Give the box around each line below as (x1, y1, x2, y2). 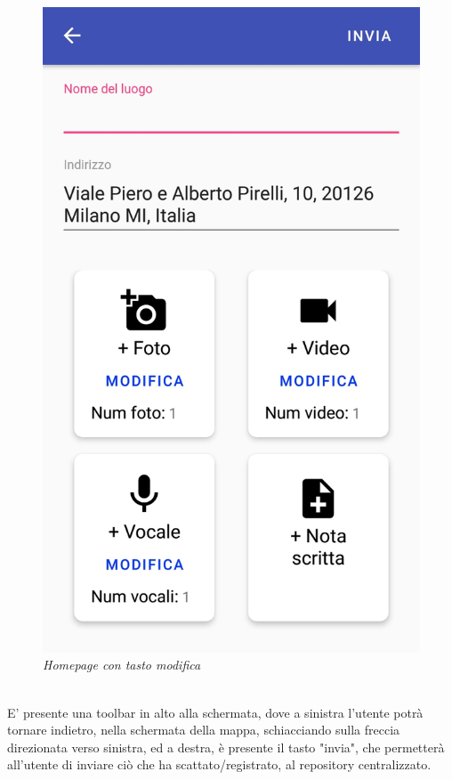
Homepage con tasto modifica (43, 655, 201, 674)
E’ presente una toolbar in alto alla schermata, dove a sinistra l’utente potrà (7, 703, 424, 721)
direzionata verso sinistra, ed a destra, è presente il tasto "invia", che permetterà (7, 737, 445, 756)
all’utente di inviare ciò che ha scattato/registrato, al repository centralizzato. (7, 755, 432, 774)
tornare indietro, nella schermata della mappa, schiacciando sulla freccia (7, 720, 400, 739)
